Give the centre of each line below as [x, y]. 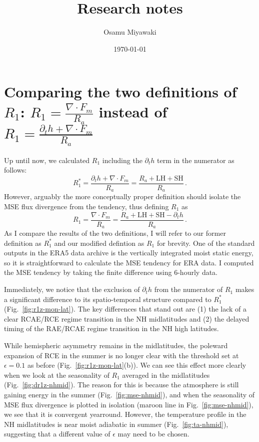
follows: [15, 170]
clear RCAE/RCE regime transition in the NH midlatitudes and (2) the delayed [127, 318]
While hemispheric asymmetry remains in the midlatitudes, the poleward [116, 345]
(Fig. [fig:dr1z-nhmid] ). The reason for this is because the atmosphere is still [121, 385]
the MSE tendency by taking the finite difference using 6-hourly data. [111, 272]
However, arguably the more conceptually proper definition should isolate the [122, 196]
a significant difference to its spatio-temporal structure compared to [108, 299]
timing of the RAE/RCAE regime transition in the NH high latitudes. [111, 328]
